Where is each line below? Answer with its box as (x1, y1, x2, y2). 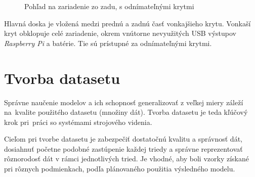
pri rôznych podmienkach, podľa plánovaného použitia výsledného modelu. (4, 163, 235, 174)
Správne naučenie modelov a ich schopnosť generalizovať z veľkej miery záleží (4, 97, 243, 107)
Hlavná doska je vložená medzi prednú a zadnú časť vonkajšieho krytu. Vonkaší (4, 18, 251, 28)
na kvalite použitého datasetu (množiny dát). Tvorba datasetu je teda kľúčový (4, 107, 248, 117)
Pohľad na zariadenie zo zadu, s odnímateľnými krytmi (24, 1, 194, 11)
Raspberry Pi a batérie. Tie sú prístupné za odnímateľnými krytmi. (4, 37, 212, 48)
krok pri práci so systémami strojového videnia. (4, 116, 152, 127)
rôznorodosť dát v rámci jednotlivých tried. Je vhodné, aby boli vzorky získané (4, 153, 249, 164)
